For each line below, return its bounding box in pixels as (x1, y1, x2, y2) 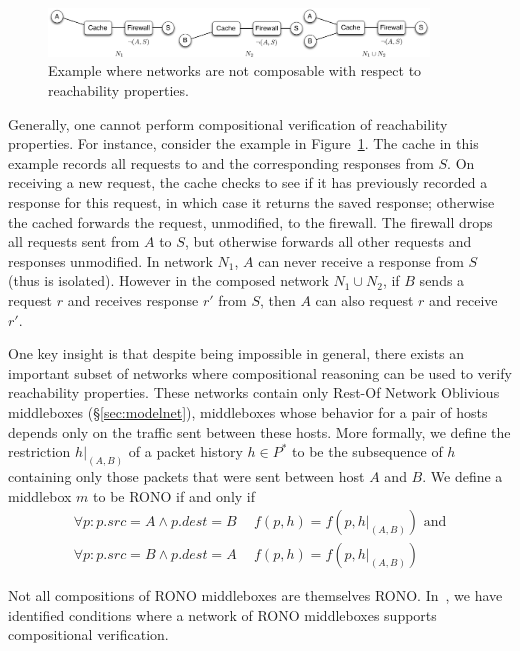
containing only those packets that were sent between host (8, 465, 365, 486)
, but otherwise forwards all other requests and (184, 231, 472, 252)
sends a (419, 270, 465, 291)
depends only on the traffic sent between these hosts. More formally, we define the (8, 421, 511, 442)
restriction (8, 441, 71, 462)
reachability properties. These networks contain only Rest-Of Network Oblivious (8, 382, 500, 403)
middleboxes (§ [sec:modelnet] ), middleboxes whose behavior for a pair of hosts (8, 401, 488, 422)
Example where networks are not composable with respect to (48, 60, 422, 81)
